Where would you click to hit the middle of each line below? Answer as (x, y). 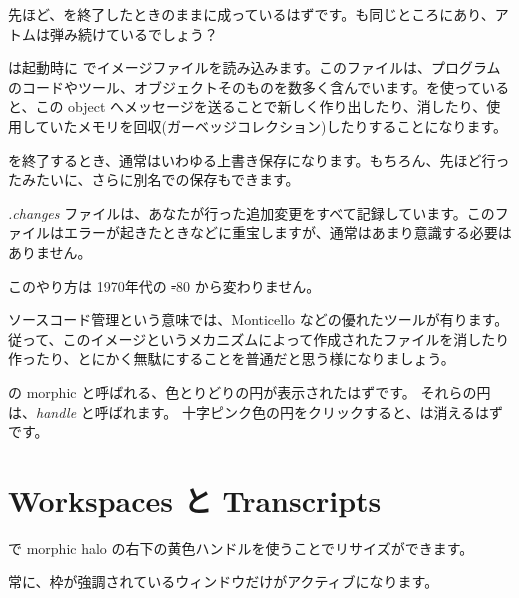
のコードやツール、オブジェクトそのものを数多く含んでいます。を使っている (259, 86)
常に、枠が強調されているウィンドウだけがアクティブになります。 (223, 581)
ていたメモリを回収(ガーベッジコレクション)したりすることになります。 (271, 125)
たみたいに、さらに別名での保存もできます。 (154, 179)
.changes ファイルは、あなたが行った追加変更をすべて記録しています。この (251, 212)
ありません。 (50, 251)
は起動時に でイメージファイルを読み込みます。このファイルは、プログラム (254, 67)
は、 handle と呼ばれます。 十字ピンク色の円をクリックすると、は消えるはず (256, 411)
